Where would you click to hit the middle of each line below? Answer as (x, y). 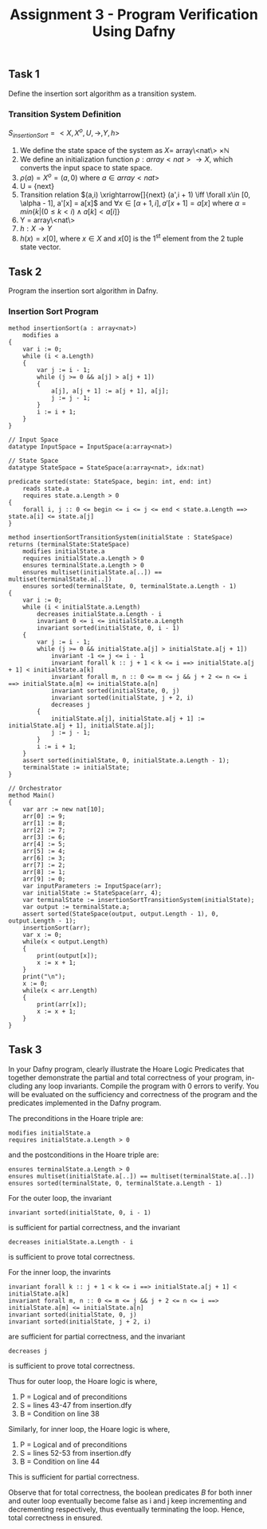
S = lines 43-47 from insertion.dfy (76, 1405)
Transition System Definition (65, 114)
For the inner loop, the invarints (60, 1272)
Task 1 (24, 74)
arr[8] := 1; (44, 872)
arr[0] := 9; (44, 816)
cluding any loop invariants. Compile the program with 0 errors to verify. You (133, 1086)
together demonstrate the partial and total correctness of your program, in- (132, 1077)
